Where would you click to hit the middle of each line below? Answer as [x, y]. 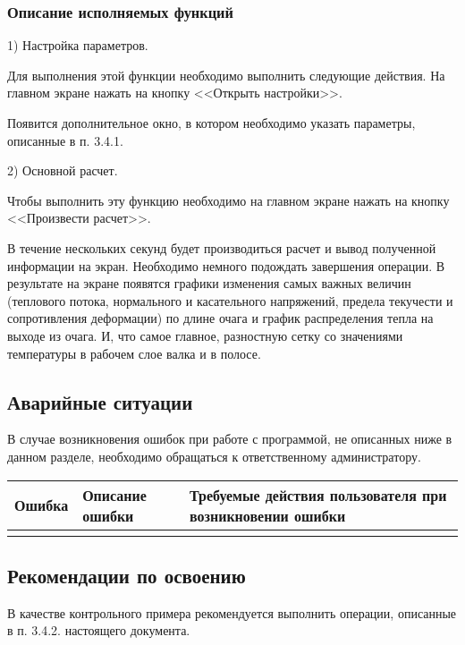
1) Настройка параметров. [78, 45]
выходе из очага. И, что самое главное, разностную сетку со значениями [205, 335]
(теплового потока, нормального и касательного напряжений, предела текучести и [230, 300]
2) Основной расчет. [63, 170]
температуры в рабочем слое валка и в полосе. [134, 353]
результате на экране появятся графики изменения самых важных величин [209, 283]
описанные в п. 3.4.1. [65, 140]
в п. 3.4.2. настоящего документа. [99, 630]
